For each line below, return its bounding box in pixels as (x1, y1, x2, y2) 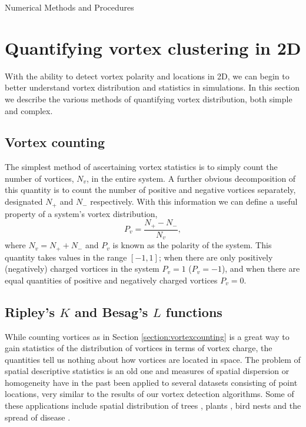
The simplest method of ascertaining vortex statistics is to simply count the (5, 161, 278, 173)
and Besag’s (74, 302, 148, 321)
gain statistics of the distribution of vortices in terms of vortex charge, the (5, 342, 272, 354)
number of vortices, (5, 172, 74, 184)
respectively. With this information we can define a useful (90, 195, 298, 208)
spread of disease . (5, 411, 71, 423)
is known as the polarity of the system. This (112, 239, 272, 251)
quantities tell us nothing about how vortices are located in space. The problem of (5, 353, 301, 365)
